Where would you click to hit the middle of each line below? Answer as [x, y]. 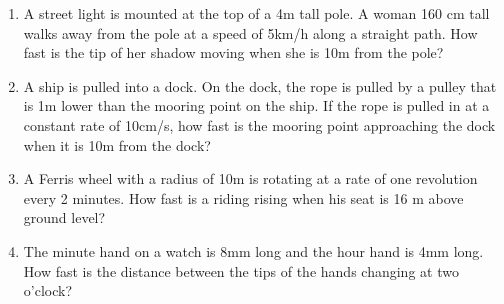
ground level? [64, 217]
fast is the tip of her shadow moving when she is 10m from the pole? [233, 52]
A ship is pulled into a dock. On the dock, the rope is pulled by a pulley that [260, 85]
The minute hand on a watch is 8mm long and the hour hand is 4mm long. [253, 250]
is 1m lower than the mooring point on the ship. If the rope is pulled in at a [256, 105]
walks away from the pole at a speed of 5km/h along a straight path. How [250, 32]
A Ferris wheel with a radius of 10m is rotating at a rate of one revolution [250, 178]
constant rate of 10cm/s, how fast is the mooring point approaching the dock [259, 124]
